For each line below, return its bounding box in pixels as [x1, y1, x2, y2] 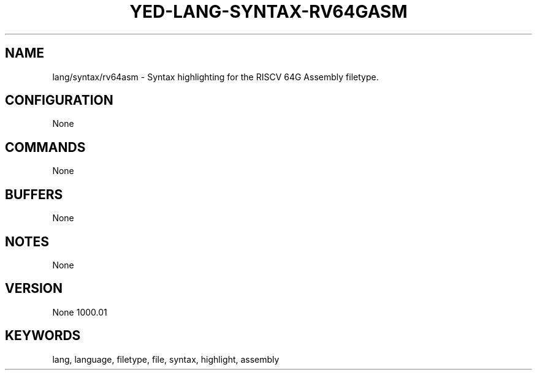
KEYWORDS [5, 328, 81, 344]
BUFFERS [5, 186, 63, 202]
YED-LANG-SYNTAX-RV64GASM [129, 1, 408, 22]
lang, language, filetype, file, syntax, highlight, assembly [52, 354, 280, 365]
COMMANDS [5, 139, 86, 155]
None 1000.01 [52, 306, 107, 317]
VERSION [5, 281, 63, 297]
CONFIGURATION [5, 93, 113, 108]
